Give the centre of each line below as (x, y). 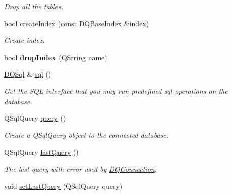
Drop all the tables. (34, 6)
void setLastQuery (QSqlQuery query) (63, 186)
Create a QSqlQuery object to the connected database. (86, 135)
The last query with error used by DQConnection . (80, 168)
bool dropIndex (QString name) (56, 57)
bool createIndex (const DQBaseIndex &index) (77, 23)
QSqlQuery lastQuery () (41, 152)
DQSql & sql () (28, 74)
